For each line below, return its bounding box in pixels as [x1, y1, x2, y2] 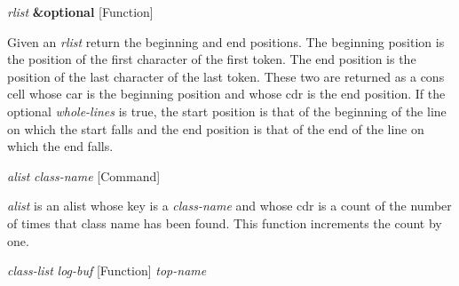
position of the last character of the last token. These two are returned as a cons [7, 67, 445, 85]
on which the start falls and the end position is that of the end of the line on [7, 119, 424, 138]
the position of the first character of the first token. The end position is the [7, 50, 416, 68]
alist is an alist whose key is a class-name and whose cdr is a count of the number [7, 196, 452, 215]
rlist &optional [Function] [7, 3, 154, 20]
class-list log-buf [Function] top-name [7, 261, 207, 280]
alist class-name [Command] [7, 166, 161, 185]
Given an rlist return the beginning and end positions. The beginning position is [7, 32, 445, 51]
